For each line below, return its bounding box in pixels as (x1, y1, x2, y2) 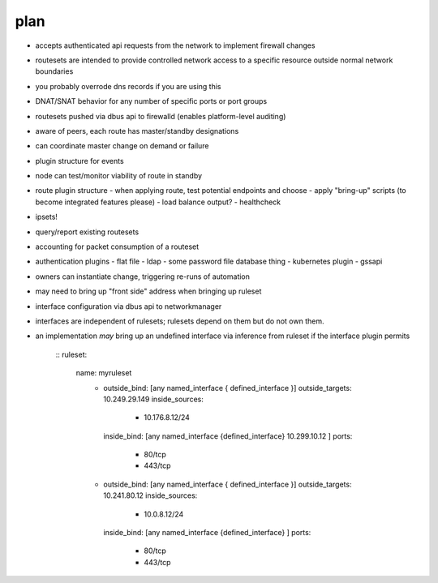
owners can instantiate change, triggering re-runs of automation (35, 272, 251, 281)
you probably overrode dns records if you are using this (35, 81, 221, 91)
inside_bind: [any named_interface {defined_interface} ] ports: (103, 528, 311, 538)
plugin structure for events (35, 156, 125, 165)
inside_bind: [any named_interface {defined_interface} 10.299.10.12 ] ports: (103, 431, 353, 441)
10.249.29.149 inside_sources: (103, 394, 204, 404)
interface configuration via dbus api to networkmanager (35, 301, 222, 311)
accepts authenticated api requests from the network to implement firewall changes (35, 41, 316, 50)
